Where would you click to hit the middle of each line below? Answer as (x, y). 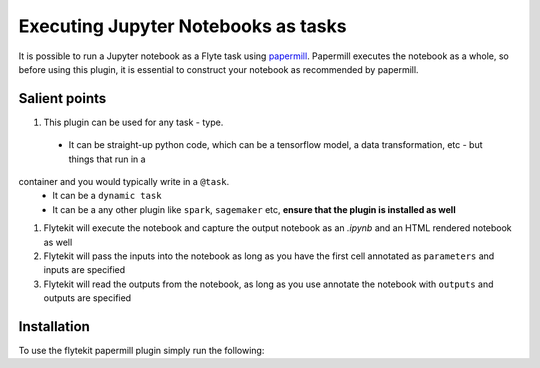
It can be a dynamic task (107, 196)
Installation (54, 326)
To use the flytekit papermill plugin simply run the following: (141, 351)
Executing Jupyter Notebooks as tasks (182, 26)
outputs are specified (87, 298)
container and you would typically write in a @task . (124, 182)
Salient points (62, 98)
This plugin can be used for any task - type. (133, 122)
